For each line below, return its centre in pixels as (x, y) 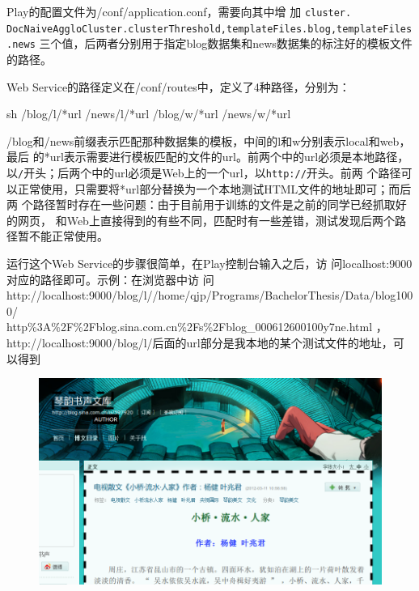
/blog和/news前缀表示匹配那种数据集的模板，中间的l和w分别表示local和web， (209, 140)
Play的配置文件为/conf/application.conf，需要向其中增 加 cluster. (179, 11)
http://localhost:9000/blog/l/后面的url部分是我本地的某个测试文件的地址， (200, 342)
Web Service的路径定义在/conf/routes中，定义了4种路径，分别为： (178, 86)
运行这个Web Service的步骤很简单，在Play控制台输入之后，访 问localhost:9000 (209, 263)
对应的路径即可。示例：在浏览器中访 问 (110, 279)
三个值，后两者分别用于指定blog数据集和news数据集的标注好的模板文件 (226, 43)
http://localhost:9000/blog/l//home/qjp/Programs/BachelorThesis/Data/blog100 (210, 295)
